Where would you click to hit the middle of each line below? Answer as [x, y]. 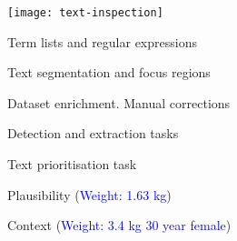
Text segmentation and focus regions [109, 72]
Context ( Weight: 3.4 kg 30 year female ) [119, 225]
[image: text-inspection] [85, 13]
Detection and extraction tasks [93, 133]
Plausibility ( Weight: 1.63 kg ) [89, 194]
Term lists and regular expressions [102, 41]
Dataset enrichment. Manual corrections [119, 102]
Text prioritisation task [72, 164]
